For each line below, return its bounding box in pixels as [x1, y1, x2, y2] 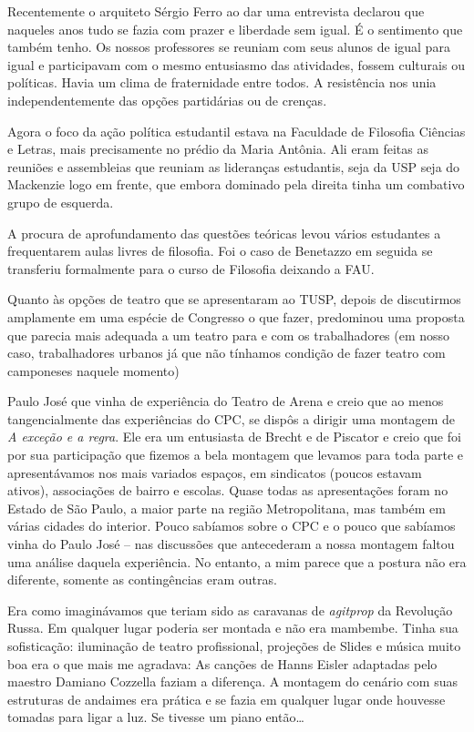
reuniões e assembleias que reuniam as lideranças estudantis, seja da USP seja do [7, 157, 460, 176]
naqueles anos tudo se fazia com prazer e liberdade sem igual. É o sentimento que [7, 19, 463, 38]
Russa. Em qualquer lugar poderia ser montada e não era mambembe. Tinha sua [7, 618, 459, 637]
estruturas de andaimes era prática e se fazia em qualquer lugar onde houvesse [7, 689, 446, 708]
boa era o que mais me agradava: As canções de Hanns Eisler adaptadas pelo [7, 654, 438, 673]
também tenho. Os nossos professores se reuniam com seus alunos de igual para [7, 37, 450, 56]
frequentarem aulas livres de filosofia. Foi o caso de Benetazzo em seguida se [7, 241, 433, 260]
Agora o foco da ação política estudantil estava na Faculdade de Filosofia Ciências [7, 121, 466, 140]
